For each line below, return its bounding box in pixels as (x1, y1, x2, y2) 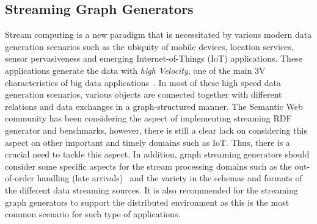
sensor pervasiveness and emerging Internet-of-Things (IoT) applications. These (5, 52, 302, 65)
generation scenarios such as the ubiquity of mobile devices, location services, (5, 40, 294, 52)
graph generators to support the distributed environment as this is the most (5, 195, 290, 208)
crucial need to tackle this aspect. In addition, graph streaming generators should (5, 148, 310, 161)
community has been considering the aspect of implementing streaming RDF (5, 112, 292, 125)
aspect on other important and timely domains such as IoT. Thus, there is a (5, 135, 290, 148)
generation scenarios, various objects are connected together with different (5, 88, 282, 101)
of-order (5, 172, 34, 184)
